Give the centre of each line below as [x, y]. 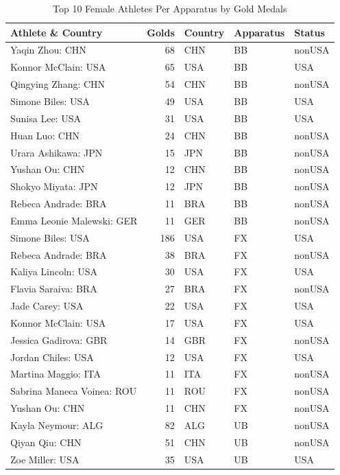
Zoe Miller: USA [45, 459]
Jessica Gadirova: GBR [59, 339]
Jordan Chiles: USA [52, 357]
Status [309, 32]
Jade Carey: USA [47, 306]
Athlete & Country [57, 32]
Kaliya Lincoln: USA [54, 271]
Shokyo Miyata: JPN [54, 186]
